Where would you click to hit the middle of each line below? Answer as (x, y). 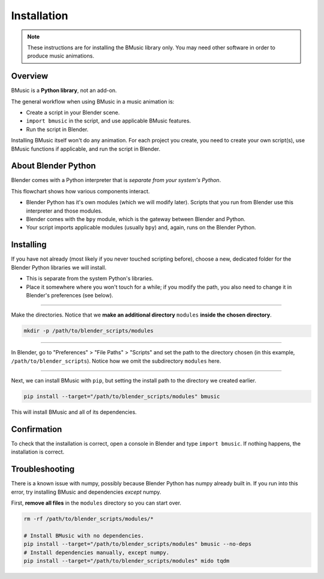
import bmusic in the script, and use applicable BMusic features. (109, 121)
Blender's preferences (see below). (70, 295)
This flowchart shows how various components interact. (80, 191)
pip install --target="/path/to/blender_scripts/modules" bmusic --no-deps (138, 544)
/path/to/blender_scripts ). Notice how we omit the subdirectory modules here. (116, 361)
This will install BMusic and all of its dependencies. (74, 412)
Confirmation (37, 429)
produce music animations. (61, 56)
